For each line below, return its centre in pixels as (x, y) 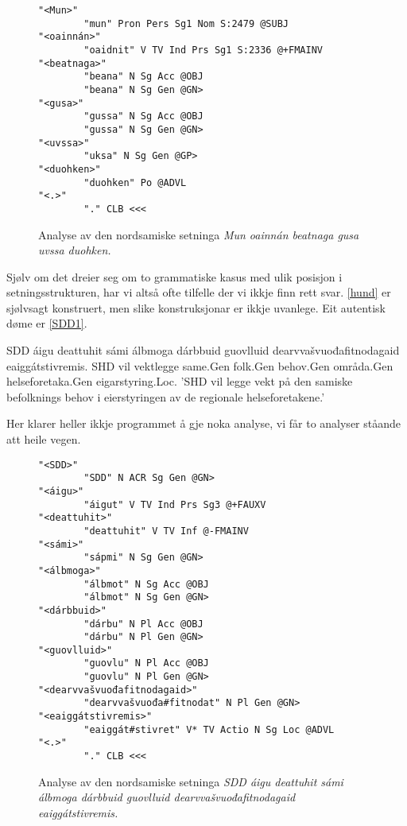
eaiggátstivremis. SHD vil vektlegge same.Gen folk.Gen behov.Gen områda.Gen (200, 365)
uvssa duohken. (75, 250)
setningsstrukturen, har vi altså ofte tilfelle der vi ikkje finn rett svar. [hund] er (199, 292)
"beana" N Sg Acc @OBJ (143, 77)
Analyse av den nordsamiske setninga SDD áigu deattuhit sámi (191, 781)
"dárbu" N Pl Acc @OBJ (143, 624)
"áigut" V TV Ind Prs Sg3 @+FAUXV (175, 504)
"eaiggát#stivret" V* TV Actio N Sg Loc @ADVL (209, 729)
